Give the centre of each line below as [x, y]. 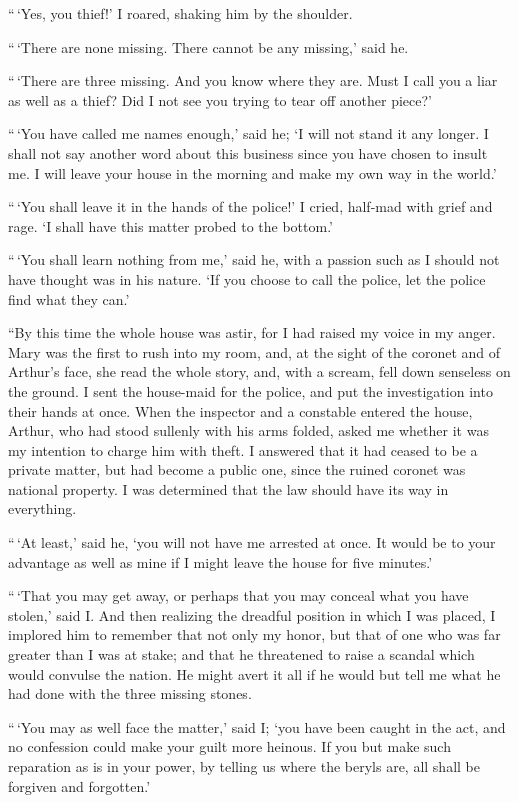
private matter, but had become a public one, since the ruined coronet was [237, 469]
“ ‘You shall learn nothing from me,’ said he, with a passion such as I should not [254, 259]
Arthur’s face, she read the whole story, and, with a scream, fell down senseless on [259, 371]
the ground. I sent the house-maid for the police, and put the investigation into [250, 390]
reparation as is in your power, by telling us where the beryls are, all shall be [244, 766]
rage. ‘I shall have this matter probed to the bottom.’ [170, 225]
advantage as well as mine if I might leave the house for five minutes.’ [220, 561]
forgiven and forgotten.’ [79, 785]
